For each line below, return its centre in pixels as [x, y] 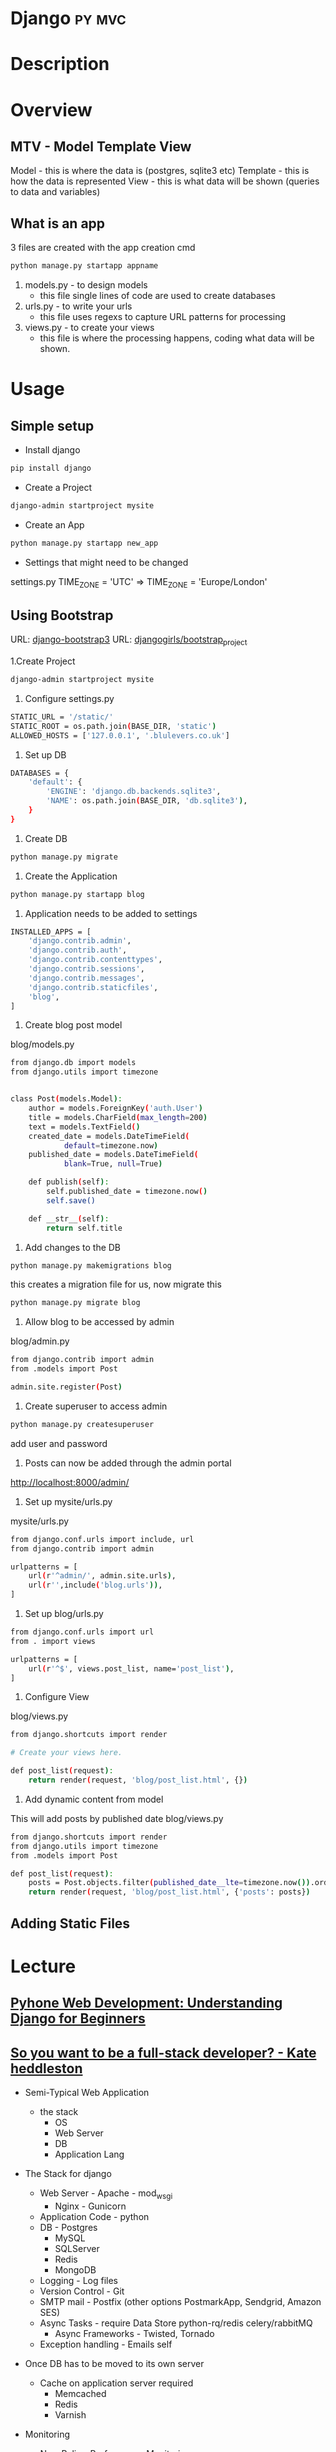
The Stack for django [68, 2173]
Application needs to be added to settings [111, 913]
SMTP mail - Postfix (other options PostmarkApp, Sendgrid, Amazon [180, 2301]
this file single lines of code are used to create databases [157, 296]
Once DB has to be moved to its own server [114, 2363]
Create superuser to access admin [96, 1406]
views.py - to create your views [89, 328]
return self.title [84, 1228]
